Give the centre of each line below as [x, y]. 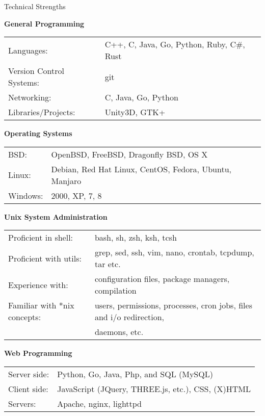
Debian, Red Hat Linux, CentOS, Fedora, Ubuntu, [141, 169]
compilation [115, 291]
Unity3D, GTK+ [135, 112]
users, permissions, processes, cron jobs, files [173, 305]
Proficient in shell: [41, 238]
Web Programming [38, 353]
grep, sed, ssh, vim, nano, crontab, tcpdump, [174, 252]
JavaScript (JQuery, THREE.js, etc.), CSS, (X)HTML [154, 388]
